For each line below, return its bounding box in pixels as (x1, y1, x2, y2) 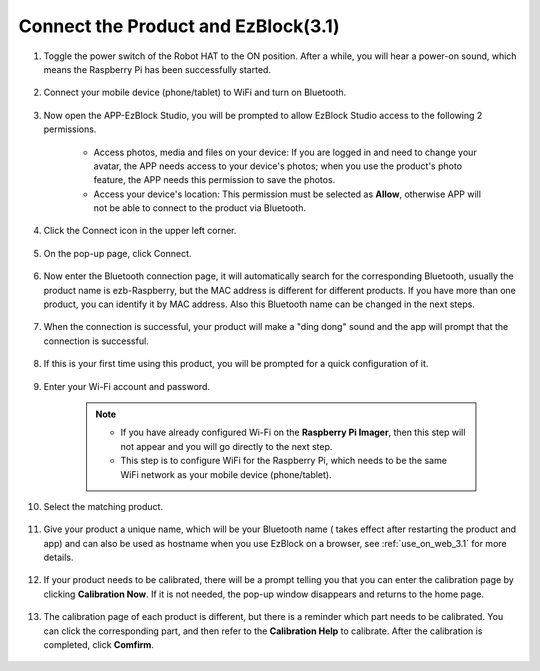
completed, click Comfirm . (43, 639, 155, 651)
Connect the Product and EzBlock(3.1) (18, 15, 340, 37)
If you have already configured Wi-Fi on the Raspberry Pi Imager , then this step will (120, 426, 466, 439)
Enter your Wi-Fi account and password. (43, 380, 210, 392)
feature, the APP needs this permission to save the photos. (93, 174, 336, 186)
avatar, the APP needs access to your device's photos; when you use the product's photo (93, 160, 463, 172)
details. (43, 551, 74, 564)
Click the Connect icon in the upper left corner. (43, 225, 237, 237)
